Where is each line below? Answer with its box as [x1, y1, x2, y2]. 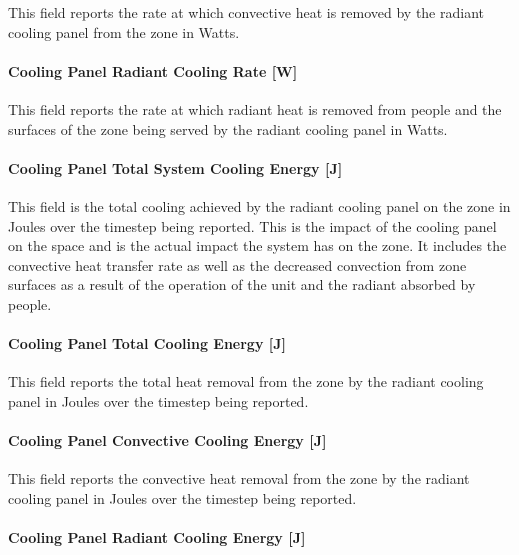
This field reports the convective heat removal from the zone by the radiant [8, 468, 470, 489]
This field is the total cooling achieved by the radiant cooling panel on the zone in [8, 195, 511, 216]
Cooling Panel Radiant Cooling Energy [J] [8, 527, 306, 548]
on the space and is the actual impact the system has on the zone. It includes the [8, 235, 507, 256]
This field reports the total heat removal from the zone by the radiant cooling [8, 371, 484, 392]
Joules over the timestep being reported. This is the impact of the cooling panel [8, 215, 497, 236]
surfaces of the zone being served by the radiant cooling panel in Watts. [8, 118, 448, 139]
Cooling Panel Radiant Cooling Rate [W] [8, 60, 298, 81]
